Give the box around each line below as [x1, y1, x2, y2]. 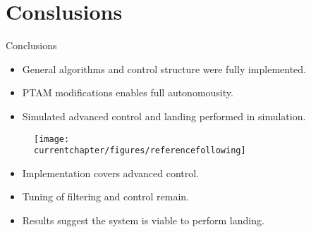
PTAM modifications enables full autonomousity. [22, 85, 233, 100]
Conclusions [6, 38, 57, 53]
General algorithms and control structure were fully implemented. [22, 61, 307, 76]
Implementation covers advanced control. [22, 165, 199, 180]
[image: [34, 134, 70, 144]
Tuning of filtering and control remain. [22, 189, 190, 204]
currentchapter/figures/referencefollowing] [34, 146, 246, 156]
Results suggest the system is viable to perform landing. [22, 213, 264, 227]
